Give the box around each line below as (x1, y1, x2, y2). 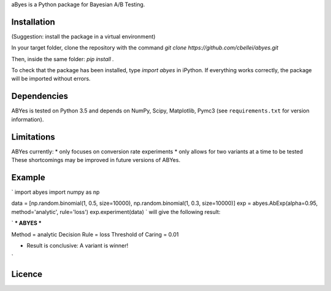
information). (11, 116, 44, 123)
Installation (11, 17, 55, 27)
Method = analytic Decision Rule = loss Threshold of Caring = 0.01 (11, 230, 179, 238)
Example (11, 172, 45, 183)
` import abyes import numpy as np (11, 188, 100, 196)
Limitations (11, 131, 55, 142)
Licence (11, 269, 43, 279)
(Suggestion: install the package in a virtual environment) (11, 32, 156, 40)
